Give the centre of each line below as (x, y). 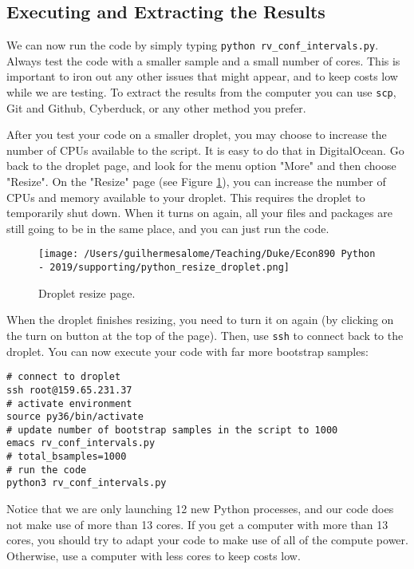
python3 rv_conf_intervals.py (87, 483)
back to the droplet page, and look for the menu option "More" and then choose (201, 166)
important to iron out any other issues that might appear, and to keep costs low (202, 76)
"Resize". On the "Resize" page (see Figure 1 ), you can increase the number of (196, 182)
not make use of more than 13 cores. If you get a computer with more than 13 (197, 524)
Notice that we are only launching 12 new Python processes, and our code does (200, 509)
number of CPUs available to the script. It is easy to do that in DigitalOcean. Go (205, 150)
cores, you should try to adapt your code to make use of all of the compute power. (207, 540)
